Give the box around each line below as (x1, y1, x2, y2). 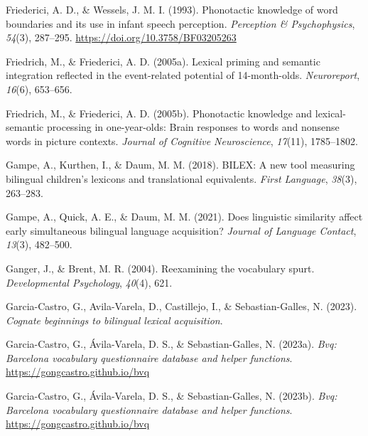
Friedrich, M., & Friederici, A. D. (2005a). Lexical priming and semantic (6, 53, 320, 68)
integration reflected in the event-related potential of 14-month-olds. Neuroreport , (6, 68, 360, 83)
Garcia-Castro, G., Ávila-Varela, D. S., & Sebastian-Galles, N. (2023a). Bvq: (6, 336, 337, 351)
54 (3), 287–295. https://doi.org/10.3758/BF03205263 (6, 30, 237, 45)
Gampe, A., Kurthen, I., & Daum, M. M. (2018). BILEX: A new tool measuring (6, 157, 355, 172)
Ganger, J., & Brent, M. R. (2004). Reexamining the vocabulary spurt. (6, 260, 315, 275)
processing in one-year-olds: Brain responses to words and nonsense (47, 119, 340, 134)
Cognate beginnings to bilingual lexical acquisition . (6, 312, 223, 327)
